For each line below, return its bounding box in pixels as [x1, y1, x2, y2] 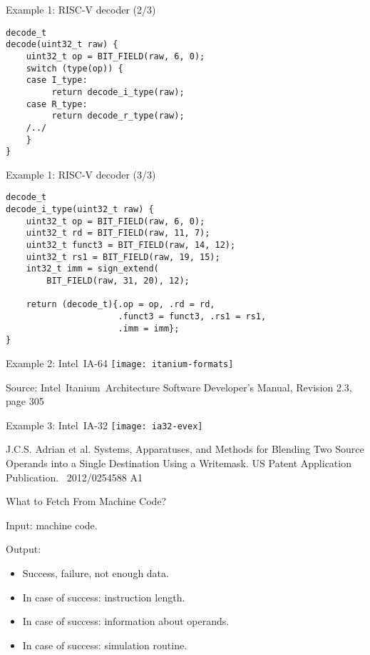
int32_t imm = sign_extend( [26, 264, 159, 274]
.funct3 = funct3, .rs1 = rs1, [118, 311, 267, 321]
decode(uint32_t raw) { [6, 39, 118, 50]
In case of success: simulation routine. [22, 637, 187, 652]
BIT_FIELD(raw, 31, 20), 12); [46, 276, 190, 286]
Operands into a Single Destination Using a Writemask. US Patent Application [6, 456, 351, 471]
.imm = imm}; [118, 323, 180, 334]
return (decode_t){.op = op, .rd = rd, [26, 299, 215, 310]
